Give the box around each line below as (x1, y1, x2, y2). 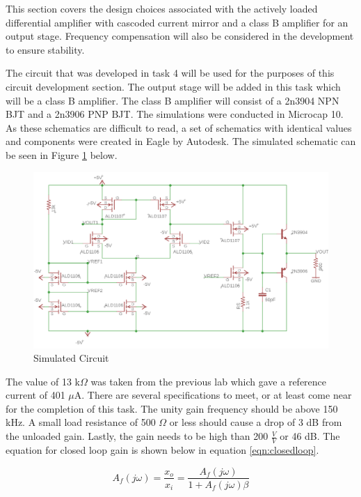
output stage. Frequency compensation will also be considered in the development (6, 29, 354, 43)
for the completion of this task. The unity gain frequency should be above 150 (6, 401, 338, 415)
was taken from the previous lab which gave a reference (90, 374, 327, 388)
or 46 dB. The (280, 429, 340, 443)
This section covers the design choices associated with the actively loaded (6, 1, 318, 15)
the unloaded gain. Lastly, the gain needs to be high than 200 (6, 429, 268, 443)
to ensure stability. (6, 42, 85, 56)
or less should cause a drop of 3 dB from (169, 415, 342, 429)
